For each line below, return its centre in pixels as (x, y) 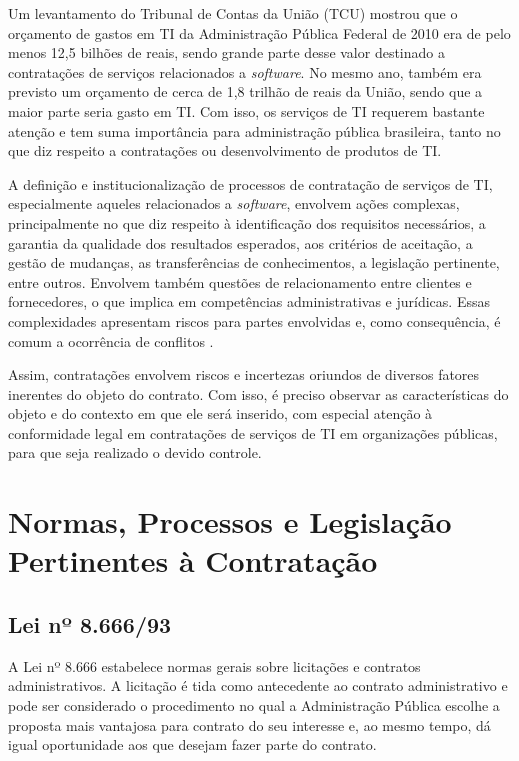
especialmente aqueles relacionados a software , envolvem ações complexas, (234, 203)
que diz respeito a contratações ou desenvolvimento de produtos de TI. (225, 150)
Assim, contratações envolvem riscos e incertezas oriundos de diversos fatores (244, 374)
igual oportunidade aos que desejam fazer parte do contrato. (192, 744)
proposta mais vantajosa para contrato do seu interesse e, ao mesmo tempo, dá (249, 724)
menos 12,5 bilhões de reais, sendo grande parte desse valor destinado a (226, 52)
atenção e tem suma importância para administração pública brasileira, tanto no (254, 130)
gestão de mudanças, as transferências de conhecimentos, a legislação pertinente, (254, 262)
